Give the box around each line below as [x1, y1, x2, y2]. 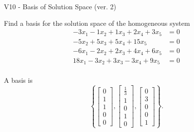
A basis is [4, 75, 33, 85]
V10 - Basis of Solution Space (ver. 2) [4, 1, 116, 11]
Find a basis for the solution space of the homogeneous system [4, 18, 190, 28]
